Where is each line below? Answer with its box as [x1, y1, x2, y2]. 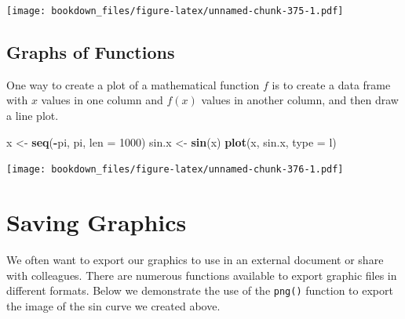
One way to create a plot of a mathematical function [6, 76, 260, 92]
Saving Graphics [6, 206, 187, 238]
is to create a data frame [272, 76, 391, 92]
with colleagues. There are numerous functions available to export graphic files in [6, 266, 397, 283]
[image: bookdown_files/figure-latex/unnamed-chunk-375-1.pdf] [6, 5, 344, 16]
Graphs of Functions [6, 40, 175, 64]
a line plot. [6, 107, 59, 124]
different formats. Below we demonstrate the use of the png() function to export [6, 282, 393, 299]
